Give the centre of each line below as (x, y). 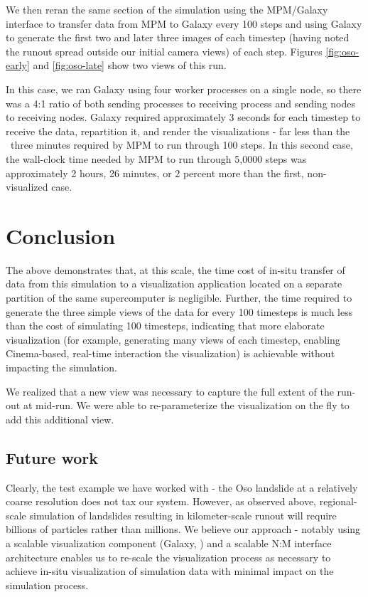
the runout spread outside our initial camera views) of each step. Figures (164, 51)
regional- (338, 501)
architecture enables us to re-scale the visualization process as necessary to (168, 557)
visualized (27, 187)
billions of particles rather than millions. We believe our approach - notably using (183, 529)
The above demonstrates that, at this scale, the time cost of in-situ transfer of (175, 269)
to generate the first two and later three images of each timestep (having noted (178, 37)
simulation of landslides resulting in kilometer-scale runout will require (183, 515)
